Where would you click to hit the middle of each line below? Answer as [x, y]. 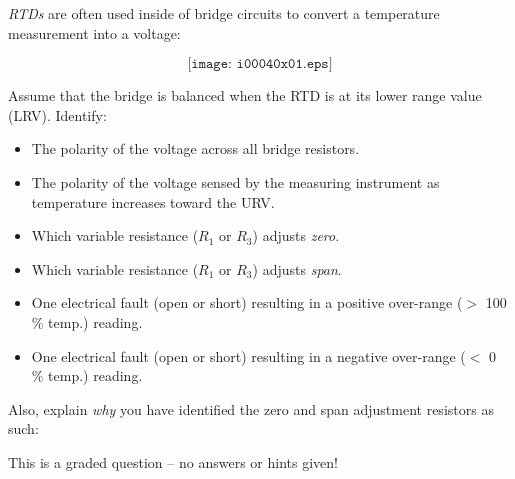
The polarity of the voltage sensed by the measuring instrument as [235, 181]
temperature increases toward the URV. [153, 201]
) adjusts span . [297, 268]
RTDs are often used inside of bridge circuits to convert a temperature [224, 13]
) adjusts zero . [296, 235]
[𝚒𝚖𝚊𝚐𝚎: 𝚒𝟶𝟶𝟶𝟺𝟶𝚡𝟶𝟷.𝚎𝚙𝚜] [260, 64]
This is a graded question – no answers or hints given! [173, 461]
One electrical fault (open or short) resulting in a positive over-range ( [247, 302]
